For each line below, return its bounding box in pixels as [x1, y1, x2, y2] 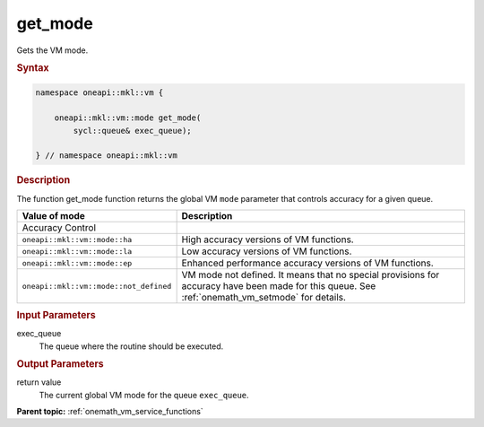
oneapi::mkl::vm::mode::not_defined [22, 281, 172, 291]
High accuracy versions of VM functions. [181, 233, 354, 246]
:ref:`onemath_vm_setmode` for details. [181, 292, 347, 303]
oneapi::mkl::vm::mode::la [22, 247, 133, 256]
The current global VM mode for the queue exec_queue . [39, 389, 250, 400]
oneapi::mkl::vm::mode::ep [22, 258, 133, 268]
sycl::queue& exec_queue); [73, 126, 192, 135]
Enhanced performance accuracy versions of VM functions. [181, 257, 434, 269]
